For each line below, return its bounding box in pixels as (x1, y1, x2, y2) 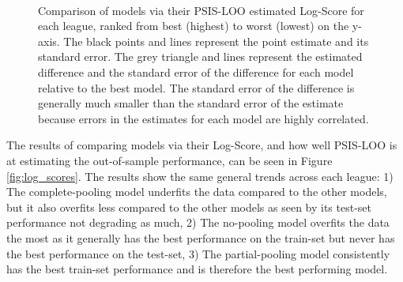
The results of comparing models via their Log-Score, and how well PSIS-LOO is (6, 137, 397, 153)
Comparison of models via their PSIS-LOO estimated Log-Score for (38, 2, 364, 18)
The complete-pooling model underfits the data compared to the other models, (6, 183, 387, 200)
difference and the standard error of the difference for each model (38, 63, 354, 80)
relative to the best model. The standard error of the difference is (38, 79, 355, 96)
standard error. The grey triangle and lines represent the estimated (38, 48, 363, 65)
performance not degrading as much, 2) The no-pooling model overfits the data (6, 214, 390, 231)
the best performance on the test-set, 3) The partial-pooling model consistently (6, 245, 390, 261)
